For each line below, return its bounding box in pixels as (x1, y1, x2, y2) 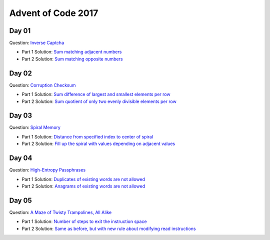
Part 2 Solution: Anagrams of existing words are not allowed (21, 183, 145, 189)
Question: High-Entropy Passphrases (9, 167, 86, 173)
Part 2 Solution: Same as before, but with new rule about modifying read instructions (21, 225, 196, 231)
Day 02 (9, 69, 32, 77)
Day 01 (9, 26, 31, 35)
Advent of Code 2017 (9, 7, 98, 18)
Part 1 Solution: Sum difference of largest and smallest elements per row (21, 91, 170, 97)
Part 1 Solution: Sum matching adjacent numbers (21, 49, 122, 55)
